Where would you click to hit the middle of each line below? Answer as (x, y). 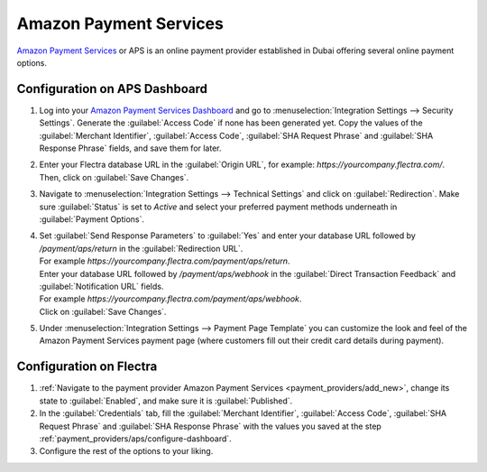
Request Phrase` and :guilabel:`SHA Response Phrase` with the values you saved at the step (211, 426)
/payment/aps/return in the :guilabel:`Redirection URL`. (141, 248)
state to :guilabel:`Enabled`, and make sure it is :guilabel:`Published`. (166, 401)
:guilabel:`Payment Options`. (92, 219)
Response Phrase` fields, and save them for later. (130, 148)
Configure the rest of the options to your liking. (126, 451)
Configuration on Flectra (87, 367)
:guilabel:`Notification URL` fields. (101, 286)
